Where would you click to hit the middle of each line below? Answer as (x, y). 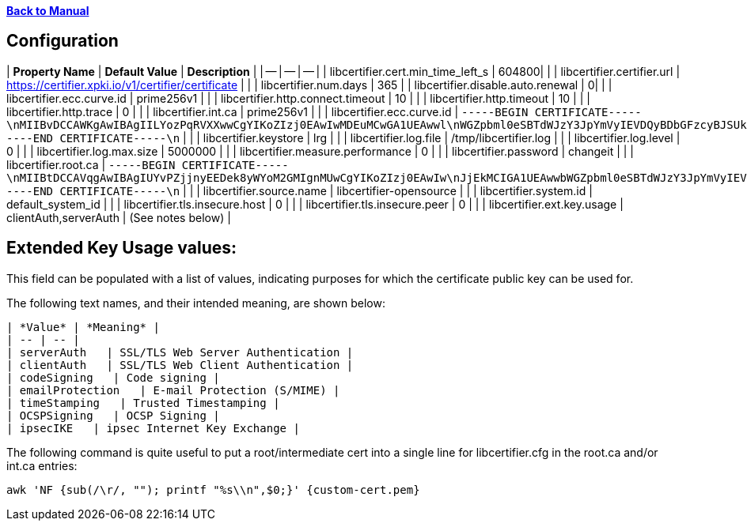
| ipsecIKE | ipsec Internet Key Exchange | (153, 428)
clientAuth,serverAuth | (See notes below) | (119, 217)
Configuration (63, 41)
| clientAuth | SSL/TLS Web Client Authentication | (180, 365)
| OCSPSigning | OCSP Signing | (113, 415)
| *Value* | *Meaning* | (83, 327)
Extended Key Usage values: (121, 248)
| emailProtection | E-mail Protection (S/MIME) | (173, 390)
